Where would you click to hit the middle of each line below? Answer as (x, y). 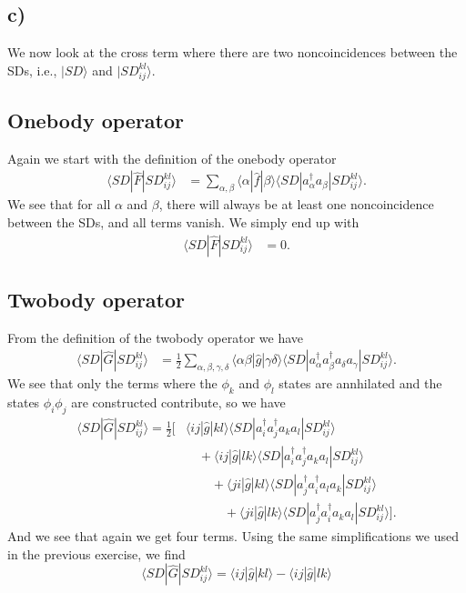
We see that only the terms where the (112, 383)
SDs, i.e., (32, 70)
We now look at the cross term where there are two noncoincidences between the (233, 52)
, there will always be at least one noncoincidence (296, 204)
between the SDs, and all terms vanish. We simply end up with (183, 221)
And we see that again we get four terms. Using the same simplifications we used (233, 536)
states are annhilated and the (360, 383)
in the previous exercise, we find (96, 553)
